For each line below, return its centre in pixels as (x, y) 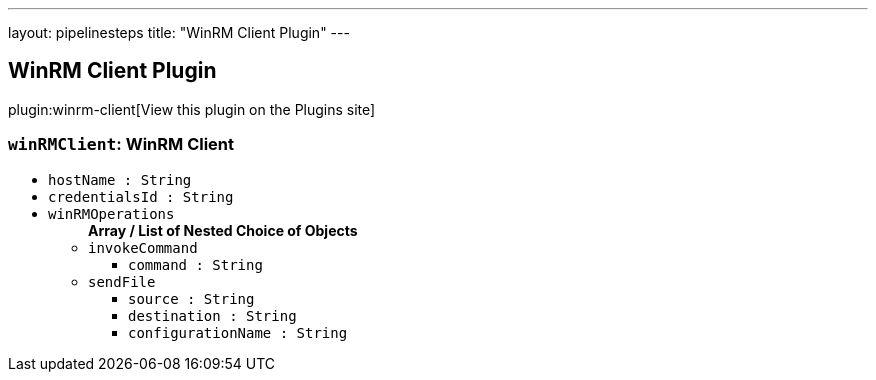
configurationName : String (238, 332)
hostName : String (120, 179)
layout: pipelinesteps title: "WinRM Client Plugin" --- (179, 32)
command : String (195, 264)
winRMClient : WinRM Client (121, 144)
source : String (191, 298)
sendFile (122, 281)
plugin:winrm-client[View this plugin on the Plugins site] (192, 109)
